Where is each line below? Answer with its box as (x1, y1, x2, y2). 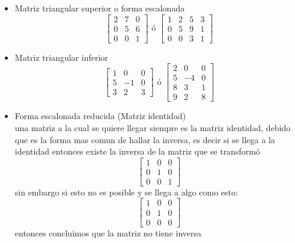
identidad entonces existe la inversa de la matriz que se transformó (14, 145, 260, 158)
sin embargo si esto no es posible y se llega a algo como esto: (14, 185, 238, 198)
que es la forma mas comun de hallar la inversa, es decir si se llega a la (14, 133, 275, 146)
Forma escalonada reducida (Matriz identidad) (14, 109, 186, 122)
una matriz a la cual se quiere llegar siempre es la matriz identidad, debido (14, 121, 291, 134)
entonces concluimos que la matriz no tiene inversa (14, 226, 202, 239)
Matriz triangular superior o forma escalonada (14, 2, 185, 14)
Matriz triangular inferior (14, 51, 108, 63)
